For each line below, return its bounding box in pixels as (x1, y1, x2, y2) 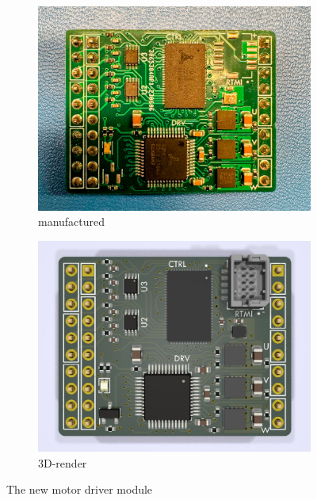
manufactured (38, 213, 105, 230)
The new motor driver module (6, 481, 153, 498)
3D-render (38, 454, 87, 471)
